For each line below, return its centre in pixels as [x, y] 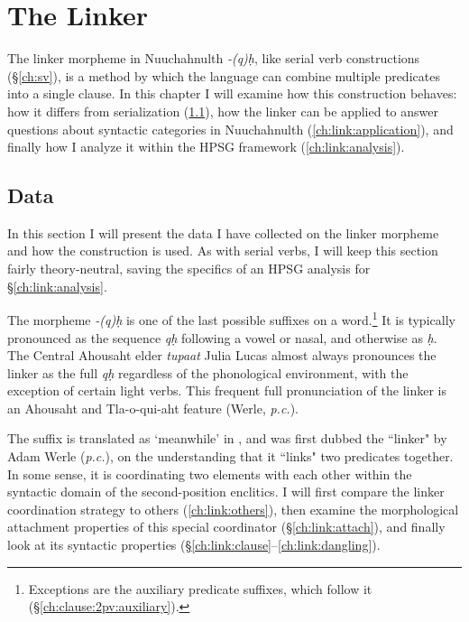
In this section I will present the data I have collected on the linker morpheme [223, 232]
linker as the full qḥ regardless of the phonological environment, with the [208, 372]
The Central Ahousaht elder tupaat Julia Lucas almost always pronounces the [222, 355]
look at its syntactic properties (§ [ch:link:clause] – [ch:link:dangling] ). [194, 545]
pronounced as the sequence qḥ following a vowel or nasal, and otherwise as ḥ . [222, 337]
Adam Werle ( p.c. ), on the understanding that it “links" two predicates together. [230, 456]
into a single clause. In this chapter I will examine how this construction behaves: [232, 93]
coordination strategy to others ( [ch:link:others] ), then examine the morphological [233, 509]
